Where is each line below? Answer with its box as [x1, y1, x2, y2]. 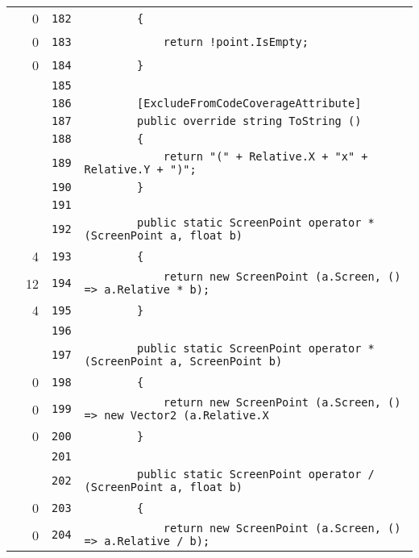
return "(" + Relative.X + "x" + [163, 150, 368, 163]
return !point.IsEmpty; [163, 35, 309, 48]
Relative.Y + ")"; [84, 163, 197, 176]
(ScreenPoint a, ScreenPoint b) [84, 355, 283, 368]
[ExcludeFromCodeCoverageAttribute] [137, 97, 362, 110]
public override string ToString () [137, 115, 362, 127]
